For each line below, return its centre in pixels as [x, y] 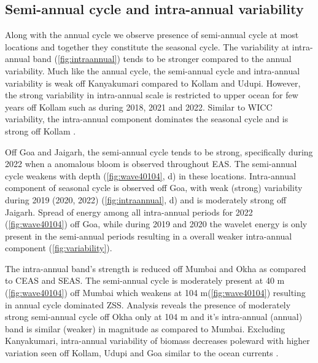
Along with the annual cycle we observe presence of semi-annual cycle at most [152, 35]
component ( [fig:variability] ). [59, 248]
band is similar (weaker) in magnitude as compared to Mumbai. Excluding [145, 328]
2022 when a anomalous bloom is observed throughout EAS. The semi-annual [151, 164]
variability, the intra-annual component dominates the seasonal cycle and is [147, 119]
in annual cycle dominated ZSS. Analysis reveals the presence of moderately [148, 304]
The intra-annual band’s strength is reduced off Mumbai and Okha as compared [156, 268]
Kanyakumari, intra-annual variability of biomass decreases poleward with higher [157, 341]
